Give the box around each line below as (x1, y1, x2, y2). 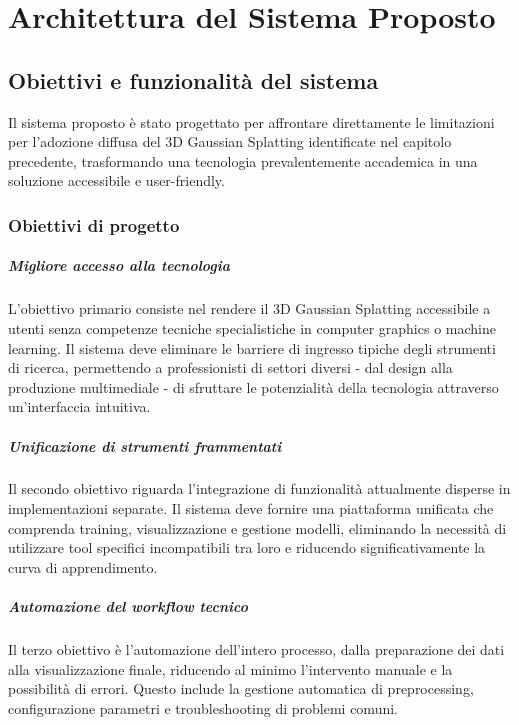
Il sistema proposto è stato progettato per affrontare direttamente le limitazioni (8, 111, 495, 132)
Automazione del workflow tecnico (8, 596, 248, 617)
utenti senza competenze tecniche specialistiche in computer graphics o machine (8, 317, 496, 338)
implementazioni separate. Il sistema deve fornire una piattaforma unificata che (8, 498, 494, 519)
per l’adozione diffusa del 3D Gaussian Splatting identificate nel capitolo (8, 131, 452, 152)
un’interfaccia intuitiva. (8, 396, 151, 417)
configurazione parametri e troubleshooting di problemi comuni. (8, 697, 398, 718)
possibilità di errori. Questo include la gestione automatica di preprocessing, (8, 678, 474, 699)
